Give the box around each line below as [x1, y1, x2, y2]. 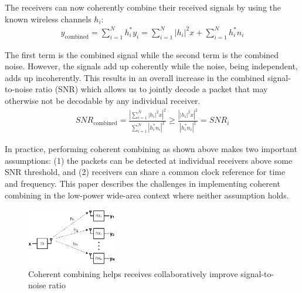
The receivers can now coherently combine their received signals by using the [5, 1, 281, 13]
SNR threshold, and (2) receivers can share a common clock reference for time [5, 166, 286, 178]
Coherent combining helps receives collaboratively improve [28, 267, 238, 279]
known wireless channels [5, 12, 91, 25]
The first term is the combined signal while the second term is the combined [5, 48, 279, 60]
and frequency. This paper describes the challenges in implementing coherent [5, 177, 280, 190]
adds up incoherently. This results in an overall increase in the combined [5, 71, 265, 83]
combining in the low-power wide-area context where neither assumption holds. [5, 188, 289, 201]
